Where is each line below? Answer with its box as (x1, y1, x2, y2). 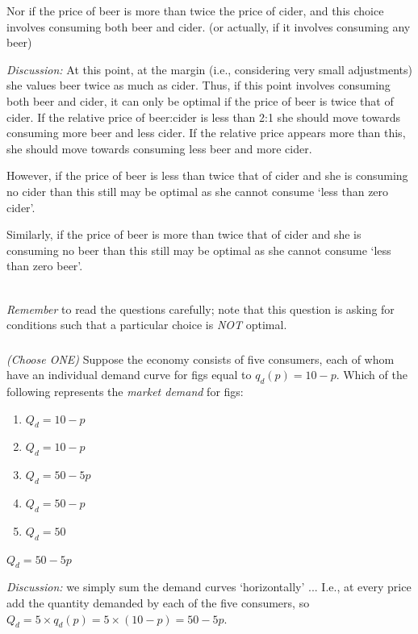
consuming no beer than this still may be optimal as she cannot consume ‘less (6, 241, 391, 258)
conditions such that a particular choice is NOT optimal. (6, 316, 287, 333)
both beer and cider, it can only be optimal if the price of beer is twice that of (6, 92, 394, 109)
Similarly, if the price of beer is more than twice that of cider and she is (6, 226, 362, 243)
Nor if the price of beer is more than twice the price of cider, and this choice (6, 2, 384, 19)
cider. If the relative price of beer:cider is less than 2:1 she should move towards (6, 108, 400, 125)
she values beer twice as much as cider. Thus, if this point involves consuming (6, 77, 391, 94)
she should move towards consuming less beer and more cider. (6, 140, 312, 156)
